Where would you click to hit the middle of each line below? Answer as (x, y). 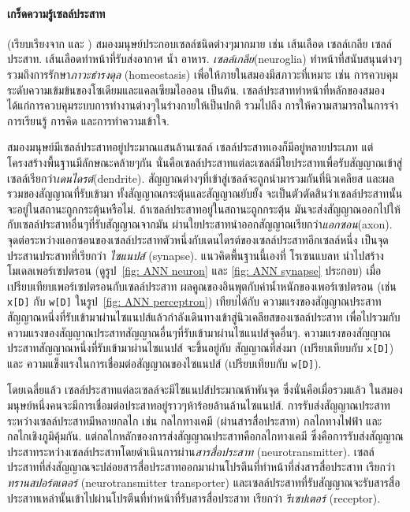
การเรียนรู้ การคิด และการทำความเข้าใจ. (88, 120)
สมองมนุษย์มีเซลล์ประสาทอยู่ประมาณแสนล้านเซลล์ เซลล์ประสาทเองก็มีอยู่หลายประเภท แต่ (190, 147)
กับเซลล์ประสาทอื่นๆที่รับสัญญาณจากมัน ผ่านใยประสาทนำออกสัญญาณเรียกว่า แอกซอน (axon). (200, 224)
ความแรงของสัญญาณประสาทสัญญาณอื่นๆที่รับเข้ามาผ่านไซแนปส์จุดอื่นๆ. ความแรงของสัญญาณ (199, 332)
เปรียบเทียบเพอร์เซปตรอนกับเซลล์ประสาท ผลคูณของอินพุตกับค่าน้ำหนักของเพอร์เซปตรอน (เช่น (202, 286)
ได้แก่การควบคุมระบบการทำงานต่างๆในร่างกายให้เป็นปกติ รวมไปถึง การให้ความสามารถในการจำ (203, 105)
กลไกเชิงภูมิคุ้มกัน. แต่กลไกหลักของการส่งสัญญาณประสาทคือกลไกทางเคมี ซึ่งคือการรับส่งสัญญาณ (205, 436)
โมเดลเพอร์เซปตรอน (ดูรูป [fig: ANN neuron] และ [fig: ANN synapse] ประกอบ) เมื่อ (194, 271)
